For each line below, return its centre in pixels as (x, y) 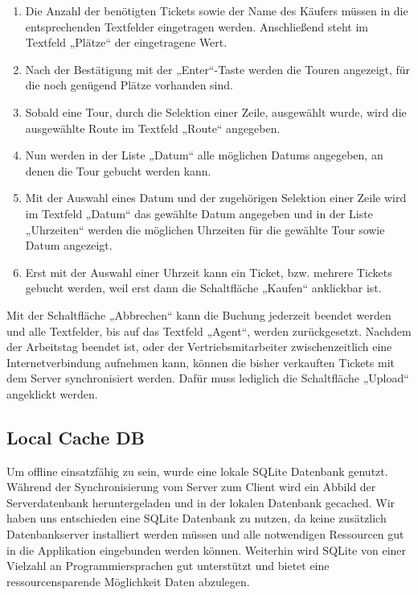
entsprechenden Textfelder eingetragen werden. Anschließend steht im (197, 26)
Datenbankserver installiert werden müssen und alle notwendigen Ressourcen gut (205, 534)
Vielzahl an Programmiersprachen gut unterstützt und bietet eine (168, 566)
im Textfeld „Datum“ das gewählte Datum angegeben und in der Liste (199, 213)
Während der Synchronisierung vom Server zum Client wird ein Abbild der (191, 487)
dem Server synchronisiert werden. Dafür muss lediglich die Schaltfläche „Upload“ (208, 378)
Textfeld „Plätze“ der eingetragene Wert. (126, 42)
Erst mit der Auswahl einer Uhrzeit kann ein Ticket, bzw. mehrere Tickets (209, 272)
